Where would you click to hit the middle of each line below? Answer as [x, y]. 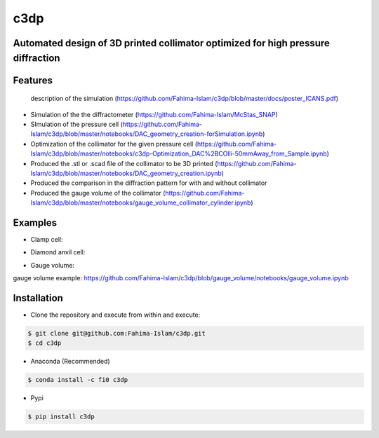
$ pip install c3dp [61, 417]
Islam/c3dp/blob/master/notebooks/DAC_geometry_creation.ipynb [126, 173]
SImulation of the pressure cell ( [77, 124]
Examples [35, 223]
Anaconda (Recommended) [70, 362]
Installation [38, 298]
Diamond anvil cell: [58, 252]
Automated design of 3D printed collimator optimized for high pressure [171, 43]
